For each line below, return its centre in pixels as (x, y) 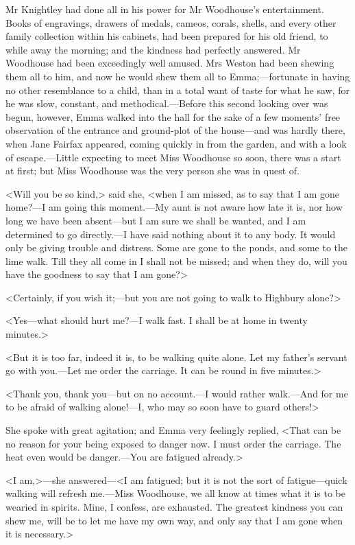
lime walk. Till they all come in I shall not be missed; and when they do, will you (176, 260)
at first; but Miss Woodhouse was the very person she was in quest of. (152, 171)
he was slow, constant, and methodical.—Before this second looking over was (167, 103)
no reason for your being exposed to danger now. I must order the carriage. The (173, 443)
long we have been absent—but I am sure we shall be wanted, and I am (156, 220)
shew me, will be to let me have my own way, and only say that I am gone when (174, 520)
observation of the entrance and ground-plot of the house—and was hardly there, (175, 130)
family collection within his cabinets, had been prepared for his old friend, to (167, 36)
